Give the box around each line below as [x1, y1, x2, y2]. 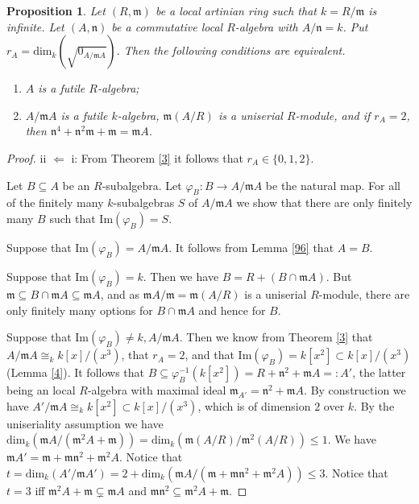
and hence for [198, 301, 266, 318]
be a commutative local [111, 18, 223, 35]
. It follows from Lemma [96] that [168, 238, 334, 255]
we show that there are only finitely [236, 194, 413, 211]
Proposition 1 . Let [6, 2, 106, 19]
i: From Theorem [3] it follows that [71, 149, 243, 166]
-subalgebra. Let [102, 176, 182, 193]
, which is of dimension [197, 397, 311, 414]
